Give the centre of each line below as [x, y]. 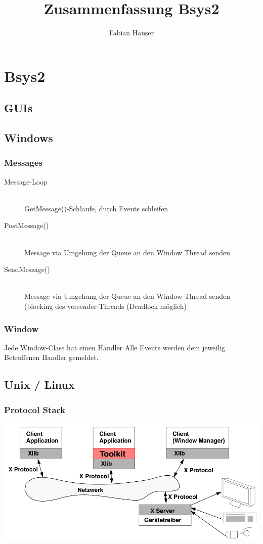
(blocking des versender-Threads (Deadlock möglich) [105, 306]
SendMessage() [27, 269]
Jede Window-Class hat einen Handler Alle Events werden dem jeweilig [115, 347]
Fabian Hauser [131, 33]
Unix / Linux [39, 384]
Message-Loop [26, 181]
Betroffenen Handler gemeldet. [51, 357]
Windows [29, 138]
